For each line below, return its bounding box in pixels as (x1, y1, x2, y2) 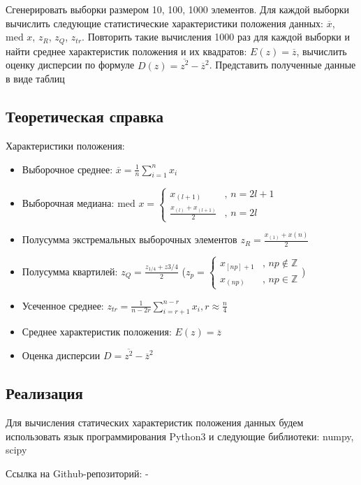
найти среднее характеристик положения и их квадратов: (6, 43, 247, 58)
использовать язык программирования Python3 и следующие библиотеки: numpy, (6, 428, 354, 443)
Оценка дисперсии (22, 348, 101, 363)
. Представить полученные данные (209, 57, 356, 72)
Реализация (6, 382, 83, 404)
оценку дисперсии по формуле (6, 57, 135, 72)
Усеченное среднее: (22, 298, 104, 312)
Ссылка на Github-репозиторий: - (6, 465, 149, 480)
